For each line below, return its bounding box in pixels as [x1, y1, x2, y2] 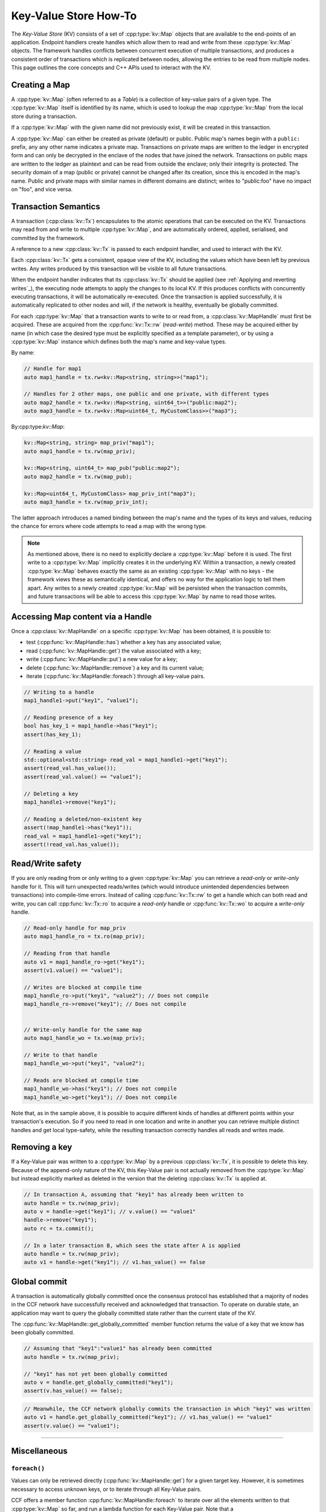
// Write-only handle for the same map [24, 1026, 142, 1033]
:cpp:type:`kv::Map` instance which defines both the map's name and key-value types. [11, 337, 226, 345]
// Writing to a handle [24, 688, 95, 696]
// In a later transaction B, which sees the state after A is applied [24, 1242, 241, 1249]
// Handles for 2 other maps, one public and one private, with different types [24, 391, 269, 397]
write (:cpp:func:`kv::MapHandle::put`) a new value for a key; [26, 656, 178, 663]
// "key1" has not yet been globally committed [24, 1370, 167, 1377]
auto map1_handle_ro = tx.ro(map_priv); [24, 933, 145, 940]
